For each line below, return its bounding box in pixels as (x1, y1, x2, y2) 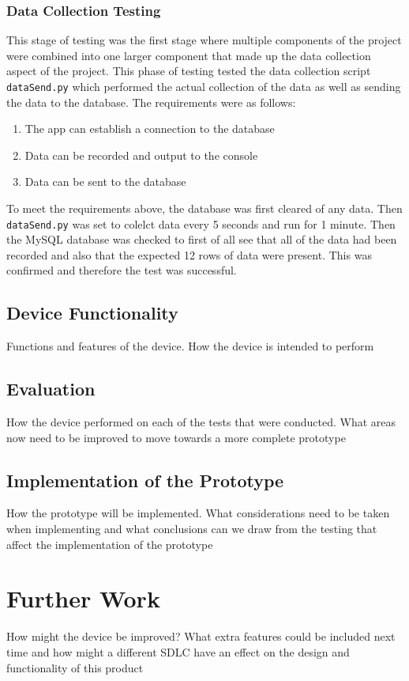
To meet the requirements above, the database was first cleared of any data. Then (6, 200, 403, 217)
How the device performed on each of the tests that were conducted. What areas (6, 414, 396, 430)
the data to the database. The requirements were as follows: (6, 93, 296, 110)
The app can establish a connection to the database (24, 120, 275, 137)
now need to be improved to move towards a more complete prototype (6, 429, 346, 445)
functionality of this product (6, 659, 144, 675)
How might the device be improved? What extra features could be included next (6, 628, 396, 645)
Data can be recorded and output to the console (24, 146, 258, 163)
